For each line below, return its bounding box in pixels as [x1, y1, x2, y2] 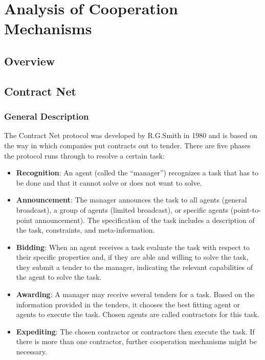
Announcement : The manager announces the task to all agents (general [16, 194, 247, 205]
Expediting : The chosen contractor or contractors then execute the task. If [16, 326, 255, 336]
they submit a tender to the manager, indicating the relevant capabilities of [16, 261, 253, 272]
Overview [4, 53, 55, 69]
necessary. [16, 346, 47, 357]
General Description [4, 110, 89, 123]
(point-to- [230, 204, 261, 215]
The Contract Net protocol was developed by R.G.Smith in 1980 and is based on [4, 130, 257, 141]
